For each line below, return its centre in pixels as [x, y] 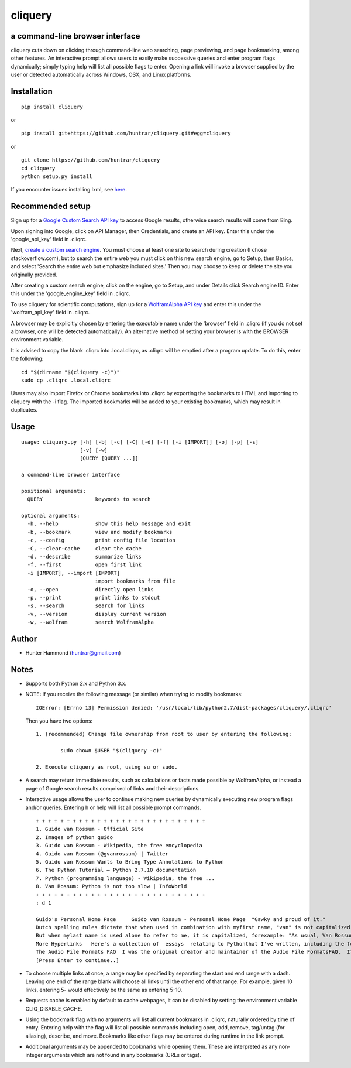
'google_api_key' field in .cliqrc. [49, 239]
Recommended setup [51, 206]
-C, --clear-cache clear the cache [84, 548]
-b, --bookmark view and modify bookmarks [100, 532]
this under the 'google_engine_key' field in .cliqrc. [71, 293]
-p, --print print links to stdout [94, 598]
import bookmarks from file [135, 581]
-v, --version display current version [97, 614]
